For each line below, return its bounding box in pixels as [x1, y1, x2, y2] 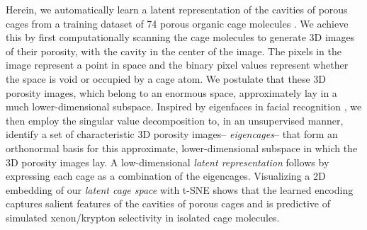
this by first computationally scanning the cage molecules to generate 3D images [6, 30, 355, 45]
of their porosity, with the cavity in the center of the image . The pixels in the [6, 43, 341, 58]
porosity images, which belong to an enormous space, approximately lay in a [6, 85, 337, 100]
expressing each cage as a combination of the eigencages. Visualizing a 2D [6, 168, 326, 183]
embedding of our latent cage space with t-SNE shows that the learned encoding [6, 182, 354, 197]
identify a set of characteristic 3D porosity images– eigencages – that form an [6, 127, 338, 142]
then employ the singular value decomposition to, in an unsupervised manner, [6, 113, 344, 127]
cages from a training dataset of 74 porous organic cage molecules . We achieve [6, 16, 349, 30]
